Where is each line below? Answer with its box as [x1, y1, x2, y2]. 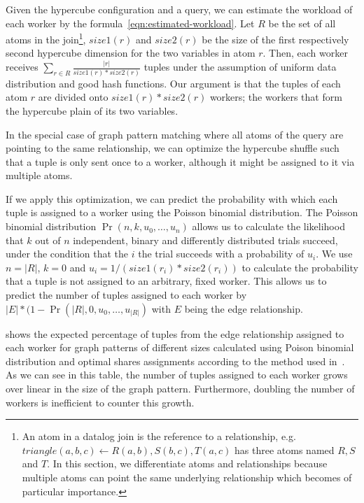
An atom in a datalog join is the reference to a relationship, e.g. [22, 429, 296, 444]
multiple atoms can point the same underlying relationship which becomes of [22, 469, 352, 484]
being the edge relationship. [184, 301, 303, 316]
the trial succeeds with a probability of [138, 246, 304, 261]
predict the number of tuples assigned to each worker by [6, 288, 247, 302]
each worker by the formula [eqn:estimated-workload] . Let [6, 15, 255, 30]
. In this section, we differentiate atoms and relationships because [47, 456, 328, 471]
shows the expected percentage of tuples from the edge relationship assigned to [6, 326, 344, 341]
